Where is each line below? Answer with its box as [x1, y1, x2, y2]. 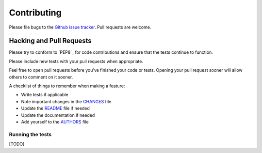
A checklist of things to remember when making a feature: [9, 83, 125, 89]
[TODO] [9, 141, 25, 147]
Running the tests [9, 131, 52, 138]
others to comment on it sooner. [9, 74, 73, 80]
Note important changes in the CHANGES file [21, 98, 112, 104]
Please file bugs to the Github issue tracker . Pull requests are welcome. [9, 24, 151, 30]
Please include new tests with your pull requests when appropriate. [9, 58, 143, 64]
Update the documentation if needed [21, 112, 95, 118]
